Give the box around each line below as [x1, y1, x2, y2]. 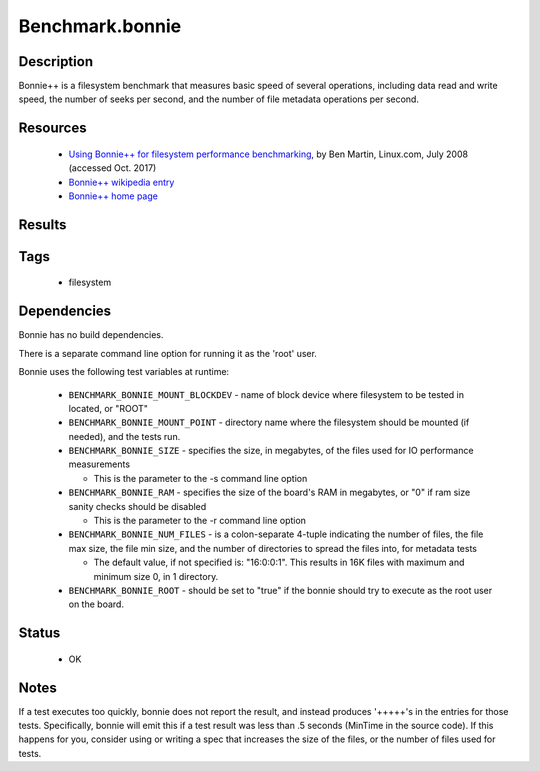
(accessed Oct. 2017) [68, 162, 157, 174]
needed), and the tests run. [68, 430, 181, 442]
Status [18, 625, 61, 642]
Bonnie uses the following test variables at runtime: [18, 366, 230, 378]
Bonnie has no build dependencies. [18, 329, 164, 341]
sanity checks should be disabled [68, 500, 207, 512]
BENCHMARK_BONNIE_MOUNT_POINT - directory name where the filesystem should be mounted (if [68, 416, 470, 429]
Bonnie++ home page [68, 190, 159, 202]
